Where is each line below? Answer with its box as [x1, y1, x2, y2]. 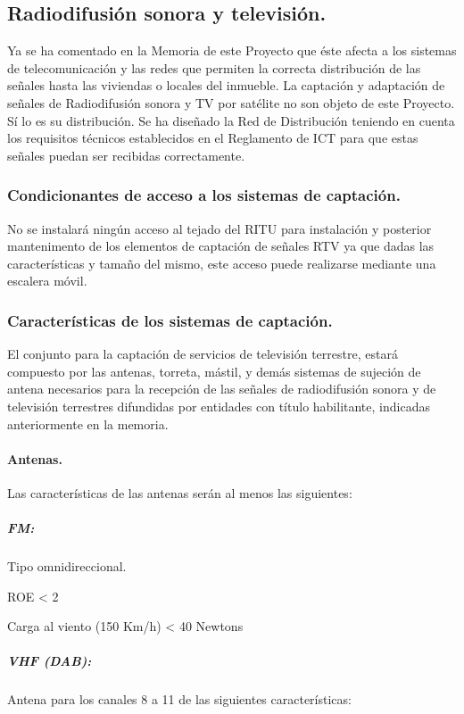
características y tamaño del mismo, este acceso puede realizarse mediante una [7, 253, 436, 272]
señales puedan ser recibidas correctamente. [7, 145, 245, 164]
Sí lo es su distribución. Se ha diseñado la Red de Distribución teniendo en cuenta [7, 111, 455, 129]
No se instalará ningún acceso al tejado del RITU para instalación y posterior [7, 219, 432, 237]
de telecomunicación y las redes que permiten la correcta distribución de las [7, 58, 421, 77]
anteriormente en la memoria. [7, 414, 169, 433]
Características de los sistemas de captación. [7, 309, 333, 331]
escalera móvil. [7, 271, 87, 290]
